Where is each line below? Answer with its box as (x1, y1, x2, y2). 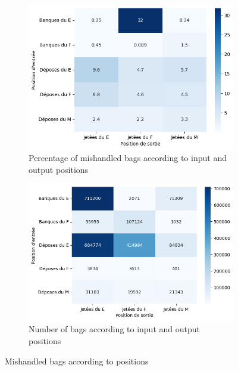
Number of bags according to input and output (29, 323, 200, 335)
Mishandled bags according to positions (5, 354, 149, 367)
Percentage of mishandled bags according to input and (29, 152, 227, 164)
